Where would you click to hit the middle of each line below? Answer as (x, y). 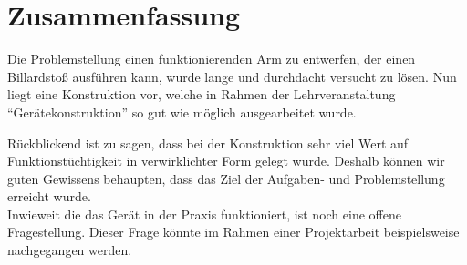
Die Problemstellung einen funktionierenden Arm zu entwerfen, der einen (212, 59)
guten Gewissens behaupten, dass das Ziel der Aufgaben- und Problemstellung (226, 178)
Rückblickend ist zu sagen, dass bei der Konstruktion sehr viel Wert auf (208, 143)
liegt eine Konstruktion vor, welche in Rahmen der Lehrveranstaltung (202, 94)
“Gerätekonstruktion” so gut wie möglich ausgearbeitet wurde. (182, 112)
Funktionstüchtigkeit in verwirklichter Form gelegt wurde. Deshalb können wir (226, 161)
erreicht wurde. (49, 196)
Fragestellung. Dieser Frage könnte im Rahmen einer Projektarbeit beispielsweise (233, 232)
